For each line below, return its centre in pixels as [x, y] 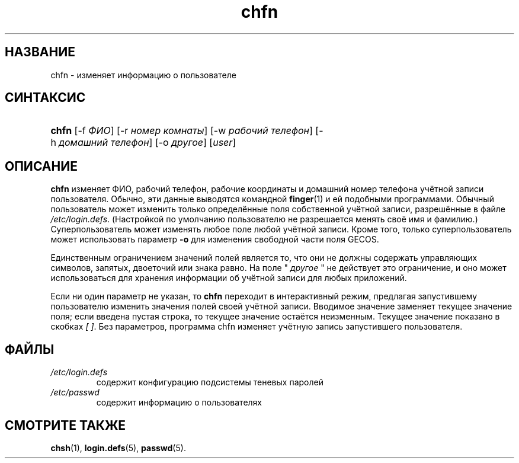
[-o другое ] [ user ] [196, 143]
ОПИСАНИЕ [41, 166]
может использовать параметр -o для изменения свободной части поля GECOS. [215, 240]
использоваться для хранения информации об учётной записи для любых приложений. [229, 278]
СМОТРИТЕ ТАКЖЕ [65, 425]
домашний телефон [104, 143]
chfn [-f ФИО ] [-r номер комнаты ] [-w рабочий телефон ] [182, 131]
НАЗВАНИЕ [40, 52]
